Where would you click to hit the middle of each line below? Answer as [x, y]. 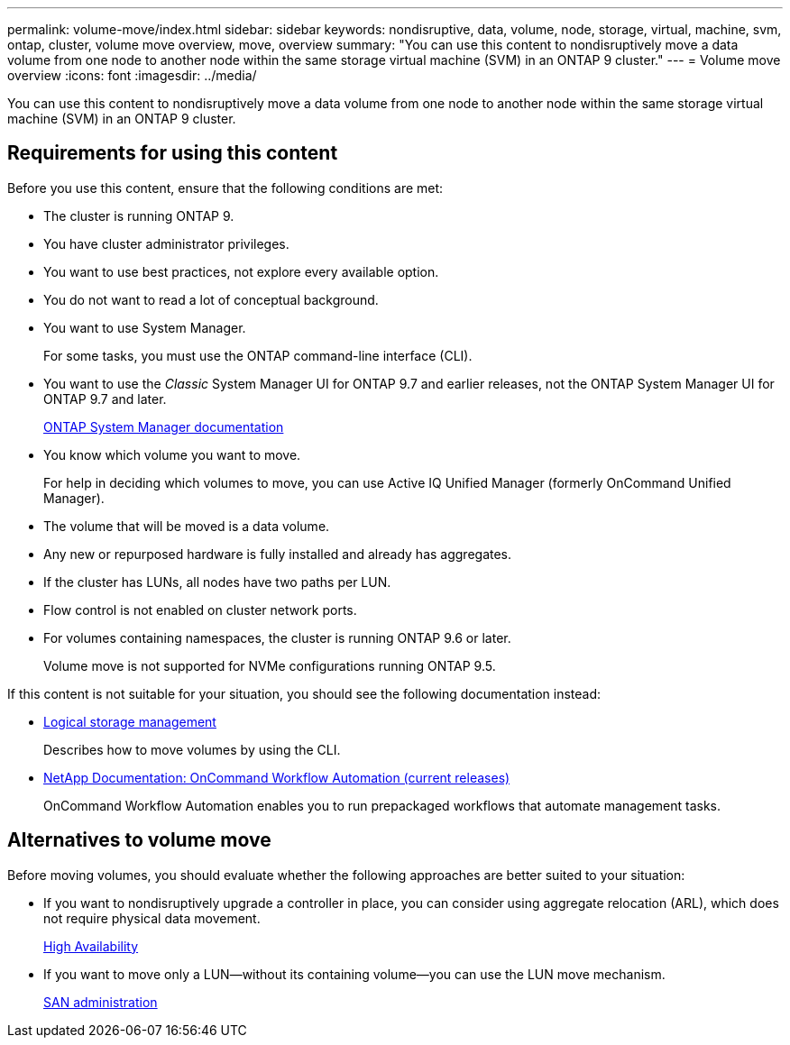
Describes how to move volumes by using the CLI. [192, 749]
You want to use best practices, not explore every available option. [241, 271]
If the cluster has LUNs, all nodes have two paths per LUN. [217, 582]
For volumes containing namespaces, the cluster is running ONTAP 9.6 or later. [277, 637]
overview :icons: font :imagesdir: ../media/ [132, 75]
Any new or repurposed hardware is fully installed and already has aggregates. [278, 554]
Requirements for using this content [173, 153]
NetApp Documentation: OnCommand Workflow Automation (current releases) [277, 777]
